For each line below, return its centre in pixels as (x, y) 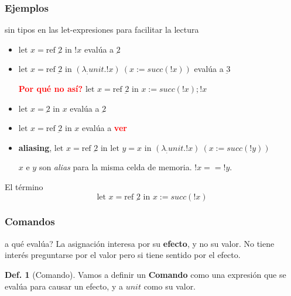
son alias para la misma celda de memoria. (115, 167)
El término (24, 186)
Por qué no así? (51, 88)
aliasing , (35, 147)
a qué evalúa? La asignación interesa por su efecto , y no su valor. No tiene (140, 243)
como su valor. (170, 286)
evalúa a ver (105, 128)
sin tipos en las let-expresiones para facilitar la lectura (102, 30)
